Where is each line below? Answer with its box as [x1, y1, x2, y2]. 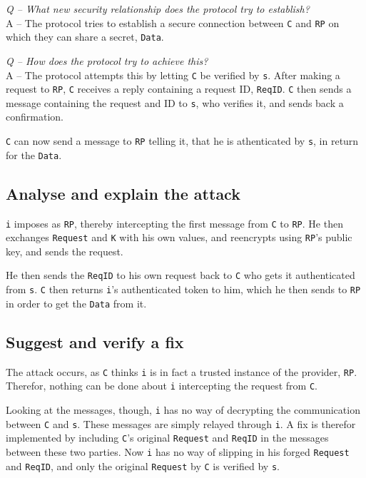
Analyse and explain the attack [6, 182, 240, 204]
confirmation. [6, 109, 63, 124]
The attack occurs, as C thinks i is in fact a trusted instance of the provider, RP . [6, 364, 357, 379]
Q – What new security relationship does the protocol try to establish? [6, 1, 310, 16]
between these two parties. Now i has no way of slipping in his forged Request [6, 444, 350, 459]
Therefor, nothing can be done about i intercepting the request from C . [6, 378, 318, 393]
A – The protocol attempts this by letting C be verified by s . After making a [6, 67, 340, 82]
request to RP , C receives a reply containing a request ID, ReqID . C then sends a [6, 81, 352, 96]
